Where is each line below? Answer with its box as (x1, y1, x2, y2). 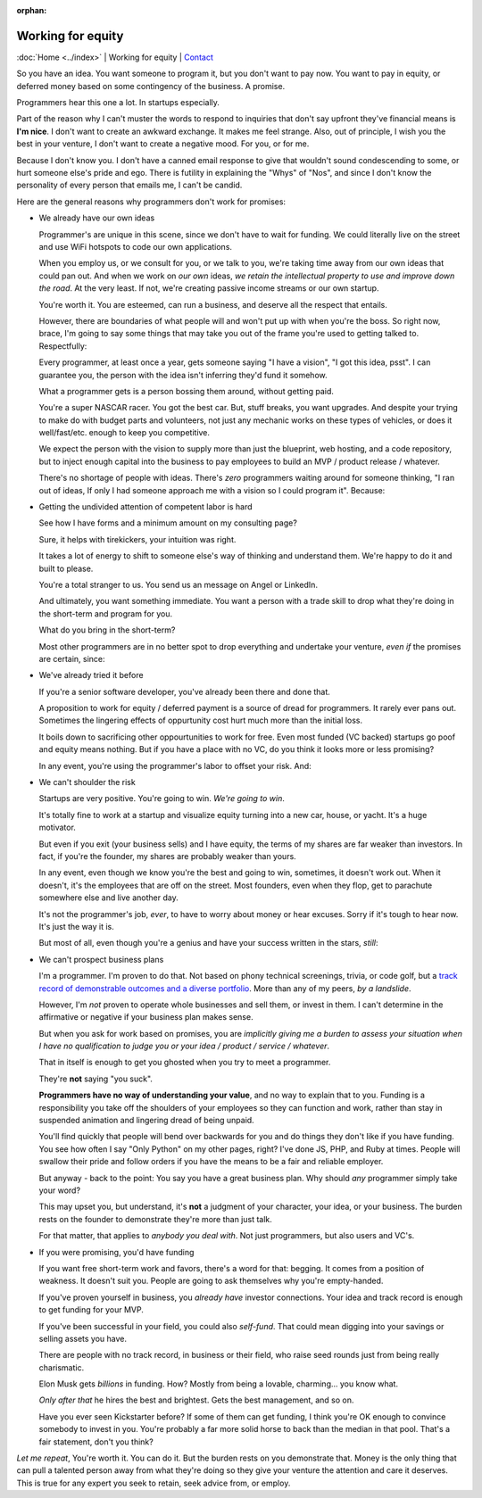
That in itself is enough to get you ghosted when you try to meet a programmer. (38, 1057, 331, 1068)
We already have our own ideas (38, 212, 155, 223)
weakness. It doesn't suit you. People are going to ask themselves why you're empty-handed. (38, 1276, 384, 1287)
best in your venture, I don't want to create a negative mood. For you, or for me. (16, 138, 310, 149)
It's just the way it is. (38, 921, 115, 931)
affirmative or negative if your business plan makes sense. (38, 1012, 253, 1022)
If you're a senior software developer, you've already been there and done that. (38, 686, 330, 697)
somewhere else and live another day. (38, 892, 179, 903)
